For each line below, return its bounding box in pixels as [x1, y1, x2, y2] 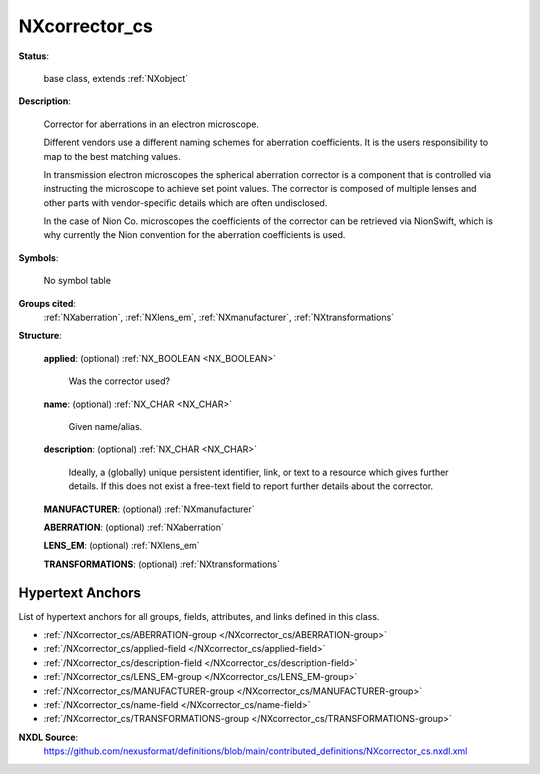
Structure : [18, 330, 62, 342]
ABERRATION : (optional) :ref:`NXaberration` [43, 521, 225, 533]
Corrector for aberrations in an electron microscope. [43, 118, 260, 130]
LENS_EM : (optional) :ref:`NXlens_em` [43, 540, 200, 552]
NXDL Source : [18, 731, 79, 743]
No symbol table [43, 275, 112, 287]
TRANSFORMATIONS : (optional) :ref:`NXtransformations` [43, 558, 280, 570]
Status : [18, 50, 50, 62]
